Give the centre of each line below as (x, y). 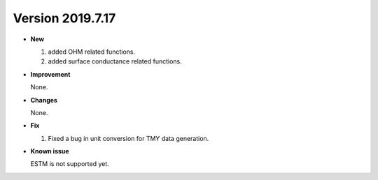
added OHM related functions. (92, 52)
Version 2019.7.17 (64, 18)
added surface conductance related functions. (115, 61)
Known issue (50, 151)
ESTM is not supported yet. (70, 164)
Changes (44, 100)
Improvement (50, 74)
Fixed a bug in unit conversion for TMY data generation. (128, 138)
